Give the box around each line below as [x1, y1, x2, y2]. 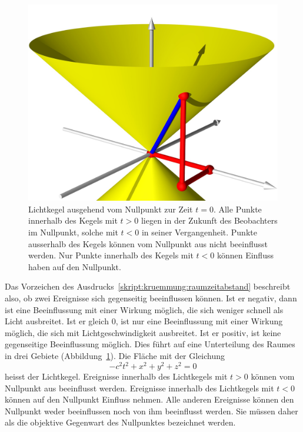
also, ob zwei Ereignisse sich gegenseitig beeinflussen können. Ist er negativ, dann [5, 291, 297, 304]
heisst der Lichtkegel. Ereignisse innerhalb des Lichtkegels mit [5, 370, 228, 383]
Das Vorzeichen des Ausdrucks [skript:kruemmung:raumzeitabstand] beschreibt [5, 280, 291, 293]
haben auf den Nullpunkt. [28, 260, 121, 273]
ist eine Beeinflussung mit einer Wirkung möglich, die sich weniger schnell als [5, 303, 284, 315]
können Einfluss [217, 249, 274, 261]
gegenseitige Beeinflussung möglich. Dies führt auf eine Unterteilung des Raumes [5, 338, 295, 350]
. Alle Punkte [213, 202, 262, 215]
